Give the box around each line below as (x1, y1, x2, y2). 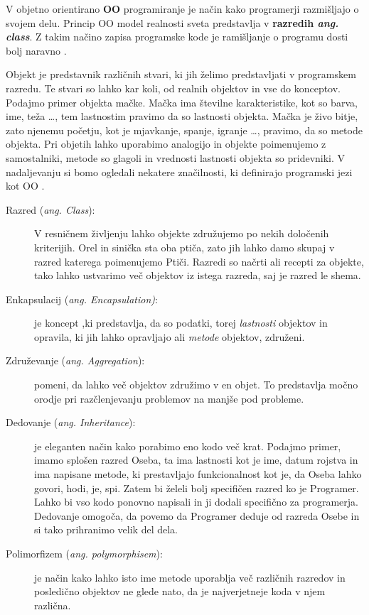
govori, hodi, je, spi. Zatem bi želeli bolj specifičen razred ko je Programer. (34, 480, 359, 495)
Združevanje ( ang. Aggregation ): (6, 353, 145, 368)
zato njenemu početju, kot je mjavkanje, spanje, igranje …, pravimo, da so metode (6, 122, 363, 137)
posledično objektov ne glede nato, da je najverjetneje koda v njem (34, 584, 326, 599)
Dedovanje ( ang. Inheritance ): (6, 415, 136, 430)
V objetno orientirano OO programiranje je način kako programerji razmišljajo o (6, 1, 359, 16)
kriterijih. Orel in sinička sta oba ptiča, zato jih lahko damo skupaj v (34, 239, 335, 254)
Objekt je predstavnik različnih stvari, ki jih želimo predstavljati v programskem (6, 67, 356, 82)
